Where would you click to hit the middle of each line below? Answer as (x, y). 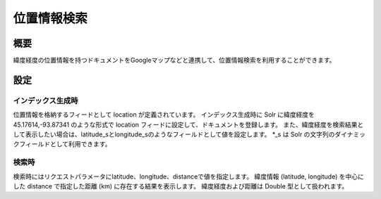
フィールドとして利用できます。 (65, 144)
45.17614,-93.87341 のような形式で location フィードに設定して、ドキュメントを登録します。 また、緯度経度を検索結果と (188, 124)
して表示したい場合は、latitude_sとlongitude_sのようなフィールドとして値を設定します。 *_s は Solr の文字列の (174, 134)
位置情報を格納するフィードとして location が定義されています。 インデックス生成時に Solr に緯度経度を (164, 115)
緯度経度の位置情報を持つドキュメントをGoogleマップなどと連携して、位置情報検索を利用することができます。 (174, 60)
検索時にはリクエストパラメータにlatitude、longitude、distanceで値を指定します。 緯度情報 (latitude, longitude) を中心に (189, 176)
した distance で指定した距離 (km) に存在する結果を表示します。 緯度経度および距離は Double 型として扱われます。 (181, 186)
